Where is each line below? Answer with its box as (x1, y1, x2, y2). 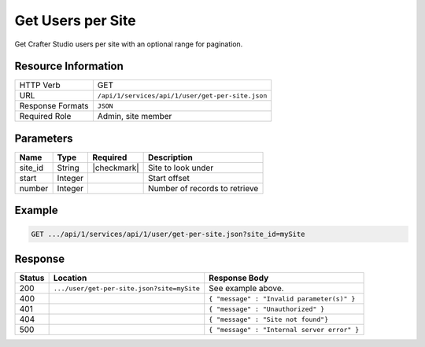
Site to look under (148, 162, 214, 173)
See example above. (209, 283, 284, 294)
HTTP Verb (19, 79, 61, 90)
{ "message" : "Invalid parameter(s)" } (209, 294, 356, 303)
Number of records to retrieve (148, 183, 259, 194)
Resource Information (14, 60, 124, 73)
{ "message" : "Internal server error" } (209, 325, 360, 334)
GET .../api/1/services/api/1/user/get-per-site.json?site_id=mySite (31, 229, 305, 238)
